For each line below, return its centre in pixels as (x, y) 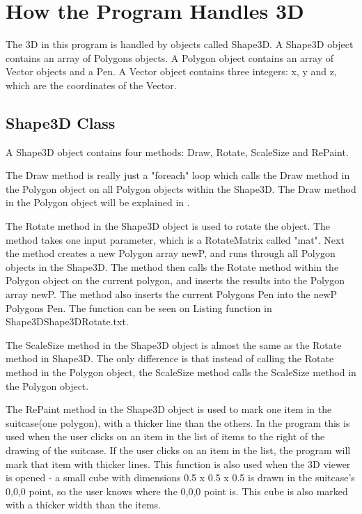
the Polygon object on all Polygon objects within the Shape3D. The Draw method (181, 188)
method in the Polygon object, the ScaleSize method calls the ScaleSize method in (181, 372)
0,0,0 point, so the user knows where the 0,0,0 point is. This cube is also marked (177, 491)
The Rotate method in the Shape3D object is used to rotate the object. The (168, 226)
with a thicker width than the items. (83, 505)
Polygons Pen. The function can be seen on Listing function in (139, 307)
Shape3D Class (61, 122)
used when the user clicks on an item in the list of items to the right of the (165, 436)
